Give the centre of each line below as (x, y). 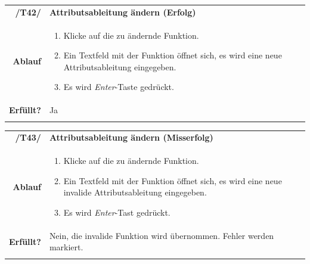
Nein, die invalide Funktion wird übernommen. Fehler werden (162, 235)
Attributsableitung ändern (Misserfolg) (131, 137)
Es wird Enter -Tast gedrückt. (117, 212)
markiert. (66, 247)
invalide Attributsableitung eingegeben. (135, 192)
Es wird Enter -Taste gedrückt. (119, 87)
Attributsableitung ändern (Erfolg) (123, 12)
